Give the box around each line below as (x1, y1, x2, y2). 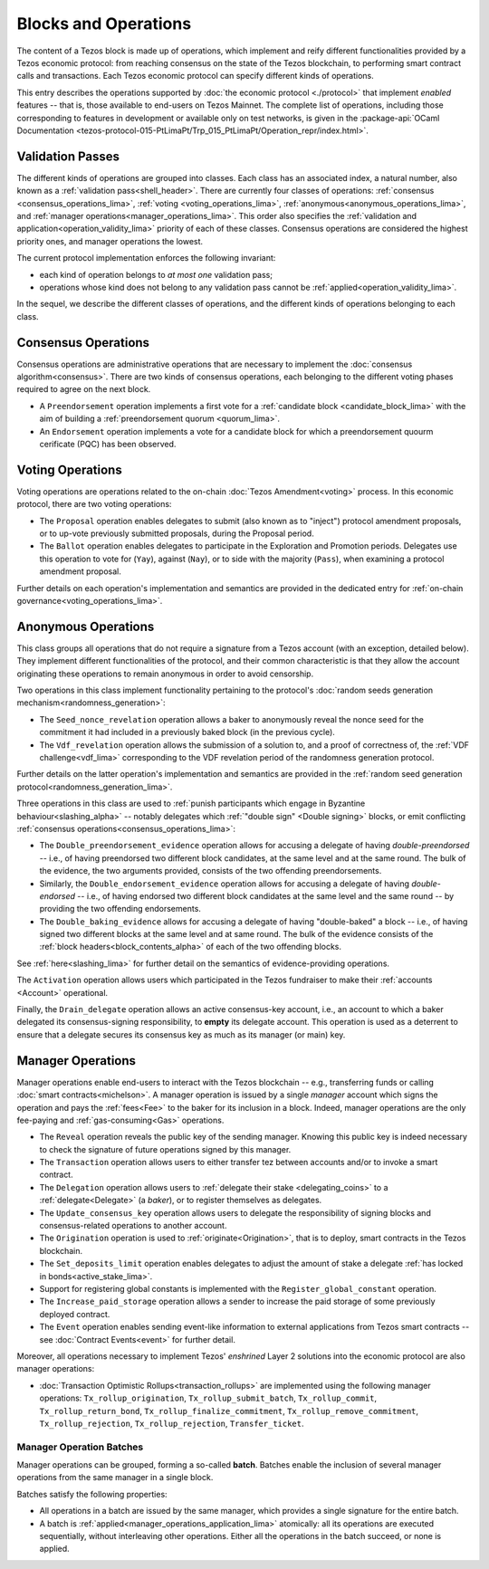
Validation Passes (16, 148, 120, 164)
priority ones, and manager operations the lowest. (16, 235, 204, 246)
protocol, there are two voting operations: (16, 499, 172, 510)
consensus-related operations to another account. (39, 1220, 227, 1231)
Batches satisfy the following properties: (16, 1488, 168, 1499)
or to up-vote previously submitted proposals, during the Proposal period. (39, 528, 314, 539)
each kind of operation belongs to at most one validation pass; (39, 269, 273, 280)
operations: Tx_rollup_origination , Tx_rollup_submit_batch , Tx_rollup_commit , (39, 1392, 378, 1403)
